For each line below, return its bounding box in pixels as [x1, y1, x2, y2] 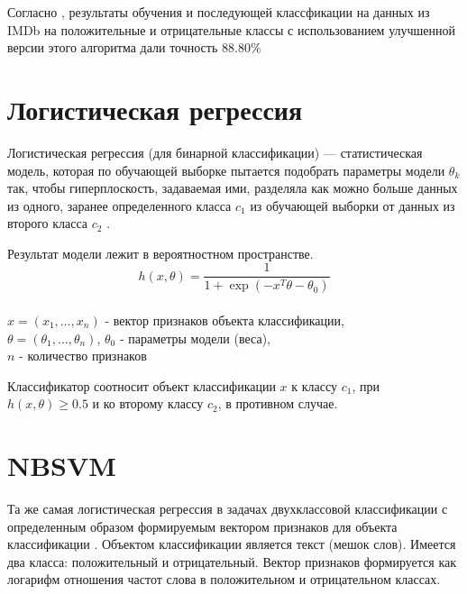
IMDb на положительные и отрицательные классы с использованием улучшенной [7, 20, 456, 39]
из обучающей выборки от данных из [250, 196, 455, 215]
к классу [291, 376, 337, 395]
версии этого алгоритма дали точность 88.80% [7, 38, 261, 57]
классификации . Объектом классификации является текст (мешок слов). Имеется [7, 535, 456, 553]
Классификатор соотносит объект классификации [7, 376, 276, 395]
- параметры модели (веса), [119, 328, 270, 347]
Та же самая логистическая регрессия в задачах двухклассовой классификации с [7, 499, 448, 518]
